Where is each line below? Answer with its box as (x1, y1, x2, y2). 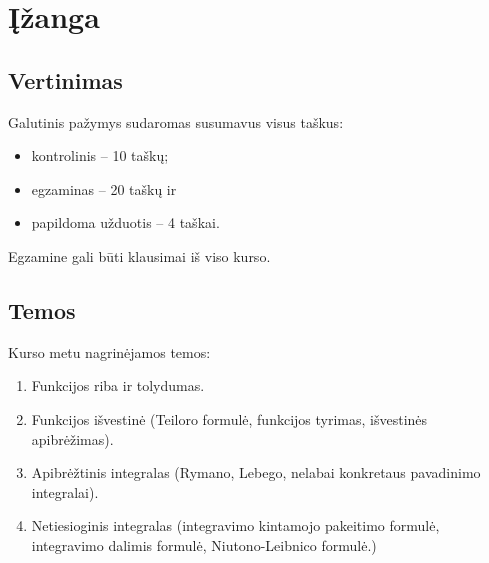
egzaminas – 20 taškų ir (31, 178, 177, 199)
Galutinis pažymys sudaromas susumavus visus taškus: (8, 111, 344, 132)
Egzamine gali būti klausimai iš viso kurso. (8, 245, 271, 266)
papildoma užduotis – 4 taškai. (31, 212, 220, 233)
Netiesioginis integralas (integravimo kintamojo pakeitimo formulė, (31, 515, 440, 536)
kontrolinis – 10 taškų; (31, 145, 169, 166)
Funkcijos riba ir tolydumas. (31, 375, 205, 396)
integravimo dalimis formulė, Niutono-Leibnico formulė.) (31, 534, 377, 555)
